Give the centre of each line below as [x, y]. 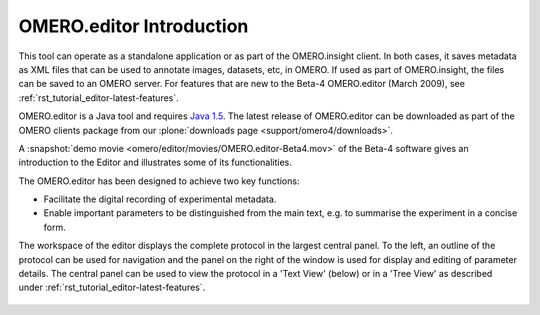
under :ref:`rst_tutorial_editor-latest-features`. [112, 287]
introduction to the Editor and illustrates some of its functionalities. [155, 162]
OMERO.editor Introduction [133, 26]
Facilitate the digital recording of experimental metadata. [160, 199]
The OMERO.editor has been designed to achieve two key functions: [159, 181]
